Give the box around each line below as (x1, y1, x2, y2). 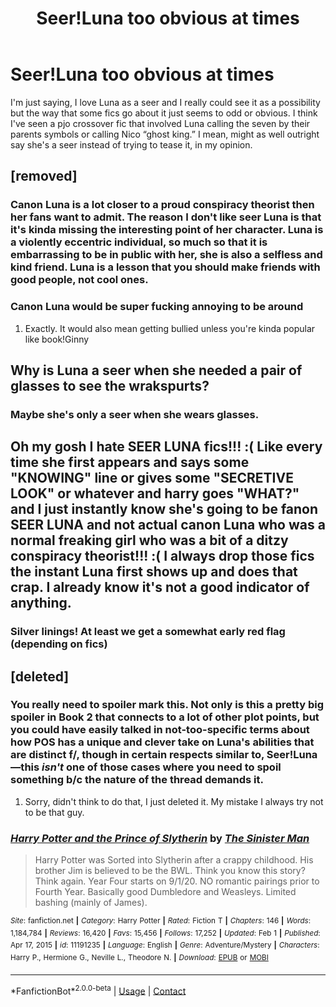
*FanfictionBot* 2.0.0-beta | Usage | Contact (10, 983, 187, 997)
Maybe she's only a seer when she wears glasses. (10, 407, 260, 421)
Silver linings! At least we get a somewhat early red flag (10, 625, 286, 639)
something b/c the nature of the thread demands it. (10, 773, 264, 787)
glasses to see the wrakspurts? (10, 377, 210, 394)
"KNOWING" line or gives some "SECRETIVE (10, 470, 294, 487)
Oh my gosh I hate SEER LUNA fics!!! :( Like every (10, 438, 323, 456)
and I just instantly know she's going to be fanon (10, 501, 319, 518)
